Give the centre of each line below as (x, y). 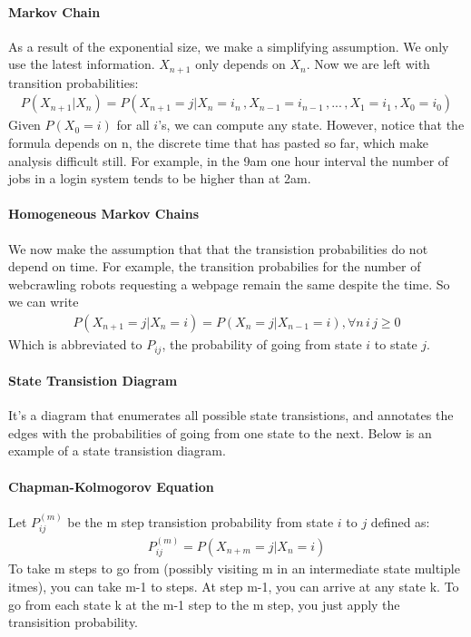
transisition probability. (74, 622)
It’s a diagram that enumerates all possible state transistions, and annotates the (231, 415)
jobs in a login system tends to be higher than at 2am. (160, 178)
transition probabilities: (74, 82)
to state (396, 344)
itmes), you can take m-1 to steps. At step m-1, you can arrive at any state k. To (234, 586)
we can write (44, 302)
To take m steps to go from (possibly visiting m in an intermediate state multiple (234, 568)
